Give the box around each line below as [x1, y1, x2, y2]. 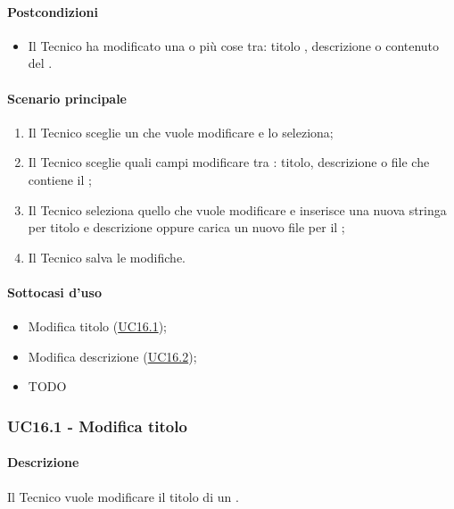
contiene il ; [28, 170, 92, 188]
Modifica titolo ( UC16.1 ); [28, 317, 167, 336]
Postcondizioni [7, 2, 98, 21]
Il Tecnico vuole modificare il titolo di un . [7, 487, 239, 505]
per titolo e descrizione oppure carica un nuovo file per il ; [28, 218, 345, 237]
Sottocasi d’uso [7, 282, 102, 301]
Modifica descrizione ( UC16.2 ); [28, 346, 197, 365]
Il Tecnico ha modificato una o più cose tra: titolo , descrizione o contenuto [28, 36, 440, 54]
